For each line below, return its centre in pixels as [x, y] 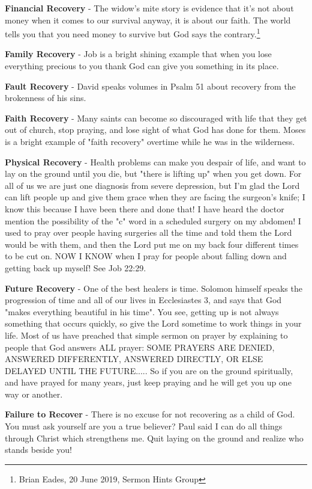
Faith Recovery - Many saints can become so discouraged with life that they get [156, 118]
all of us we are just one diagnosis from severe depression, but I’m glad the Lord [152, 185]
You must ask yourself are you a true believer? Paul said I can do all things [144, 426]
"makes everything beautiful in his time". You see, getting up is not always [142, 311]
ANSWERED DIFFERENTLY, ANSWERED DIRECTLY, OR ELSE [134, 359]
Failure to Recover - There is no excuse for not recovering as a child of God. [150, 414]
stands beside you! [38, 450]
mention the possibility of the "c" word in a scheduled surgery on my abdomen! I [153, 220]
